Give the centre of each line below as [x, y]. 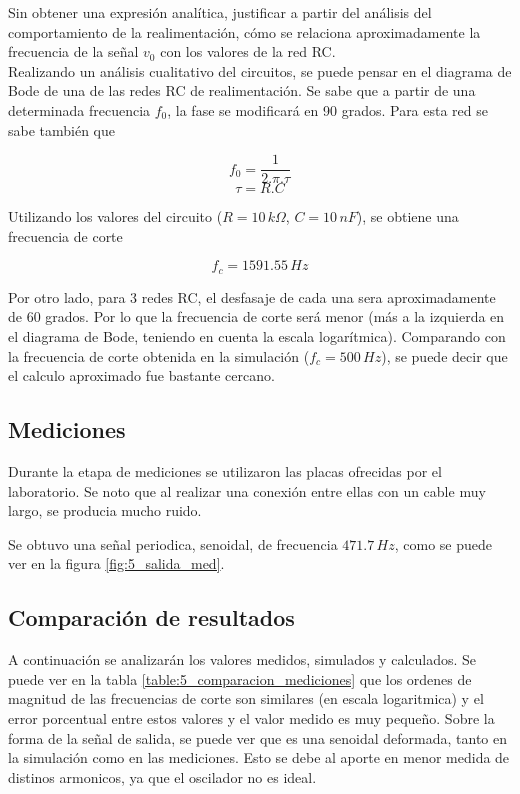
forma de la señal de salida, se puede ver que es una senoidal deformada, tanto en [258, 737]
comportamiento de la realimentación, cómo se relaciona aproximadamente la [244, 31]
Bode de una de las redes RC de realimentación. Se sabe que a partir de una [242, 90]
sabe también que [62, 129]
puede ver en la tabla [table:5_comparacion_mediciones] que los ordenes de [240, 678]
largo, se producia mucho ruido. [105, 510]
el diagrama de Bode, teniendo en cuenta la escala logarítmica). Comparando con [257, 336]
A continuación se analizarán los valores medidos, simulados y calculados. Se [242, 659]
